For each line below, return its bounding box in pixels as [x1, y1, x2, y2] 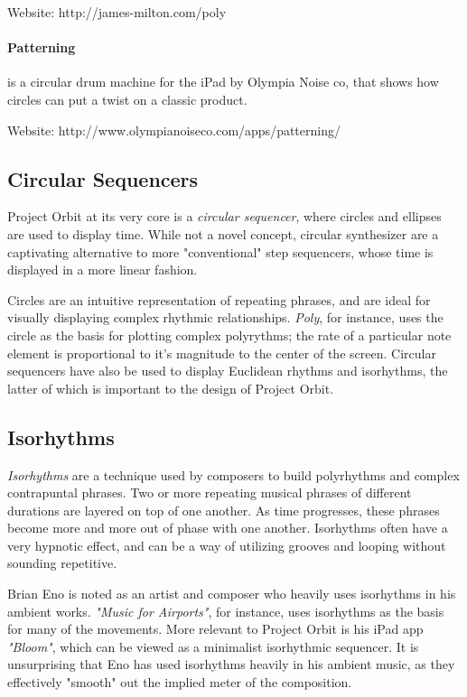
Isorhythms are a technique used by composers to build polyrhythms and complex [7, 465, 460, 484]
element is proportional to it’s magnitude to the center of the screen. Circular [7, 343, 436, 362]
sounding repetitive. [7, 553, 117, 572]
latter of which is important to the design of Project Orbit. [7, 378, 334, 397]
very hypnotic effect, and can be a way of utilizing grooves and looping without [7, 535, 446, 554]
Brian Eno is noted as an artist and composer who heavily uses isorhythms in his [7, 584, 456, 603]
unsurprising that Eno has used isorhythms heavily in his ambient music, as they [7, 655, 455, 674]
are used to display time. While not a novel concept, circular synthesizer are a [7, 224, 439, 243]
